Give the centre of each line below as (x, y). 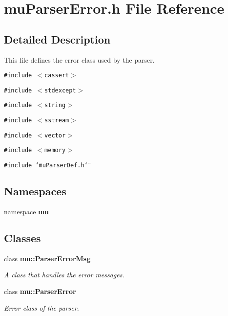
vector (55, 135)
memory (55, 150)
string (55, 105)
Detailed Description (57, 39)
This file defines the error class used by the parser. (79, 59)
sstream (57, 121)
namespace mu (26, 211)
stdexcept (60, 90)
